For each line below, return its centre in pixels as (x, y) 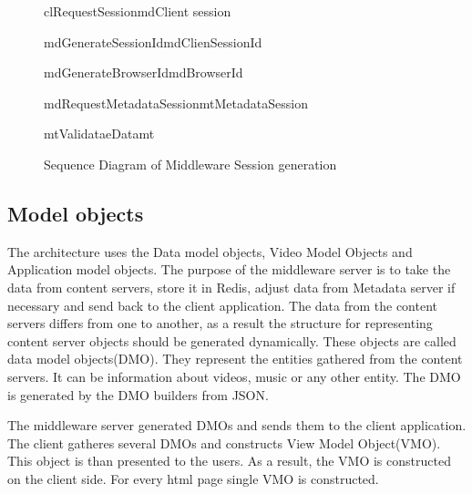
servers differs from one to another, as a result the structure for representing (220, 323)
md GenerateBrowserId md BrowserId (144, 72)
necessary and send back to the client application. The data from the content (223, 305)
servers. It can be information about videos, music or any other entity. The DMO (234, 376)
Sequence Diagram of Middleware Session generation (190, 164)
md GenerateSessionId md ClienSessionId (153, 41)
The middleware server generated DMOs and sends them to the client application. (237, 425)
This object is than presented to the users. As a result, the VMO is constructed (229, 461)
